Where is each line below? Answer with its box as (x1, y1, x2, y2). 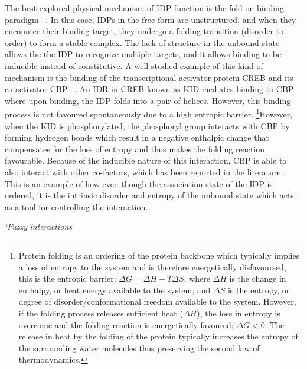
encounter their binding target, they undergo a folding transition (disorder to (5, 25, 284, 37)
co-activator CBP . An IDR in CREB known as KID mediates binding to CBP (5, 83, 294, 95)
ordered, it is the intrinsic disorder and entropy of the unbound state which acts (5, 189, 294, 201)
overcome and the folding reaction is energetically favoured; (18, 318, 234, 331)
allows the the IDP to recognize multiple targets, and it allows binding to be (5, 48, 282, 60)
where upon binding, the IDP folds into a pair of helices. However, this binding (5, 94, 291, 106)
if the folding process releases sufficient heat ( (18, 306, 183, 319)
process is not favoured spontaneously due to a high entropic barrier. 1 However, (5, 106, 293, 120)
